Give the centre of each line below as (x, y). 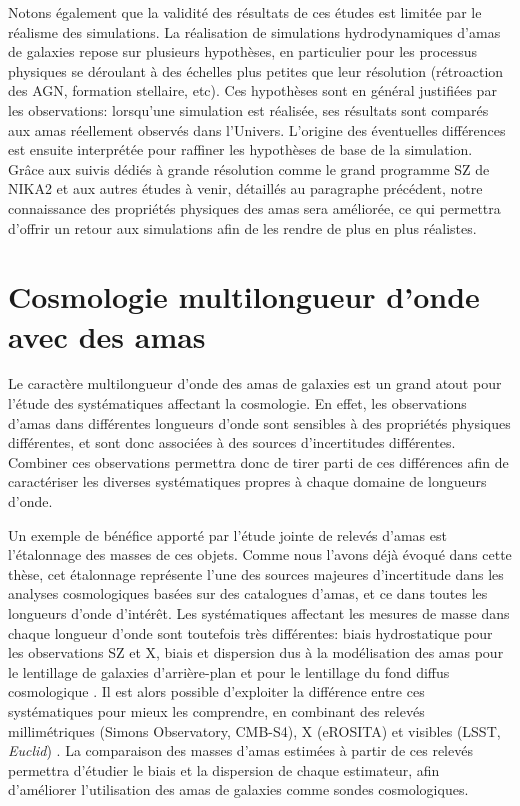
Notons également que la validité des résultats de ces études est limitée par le (245, 12)
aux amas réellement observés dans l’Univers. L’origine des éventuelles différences (257, 129)
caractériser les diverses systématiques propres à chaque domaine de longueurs (247, 481)
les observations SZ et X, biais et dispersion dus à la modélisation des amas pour (256, 652)
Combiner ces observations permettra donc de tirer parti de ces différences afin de (258, 461)
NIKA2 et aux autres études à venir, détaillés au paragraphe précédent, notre (245, 188)
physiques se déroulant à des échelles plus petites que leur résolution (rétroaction (256, 70)
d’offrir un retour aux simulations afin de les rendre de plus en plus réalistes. (242, 227)
